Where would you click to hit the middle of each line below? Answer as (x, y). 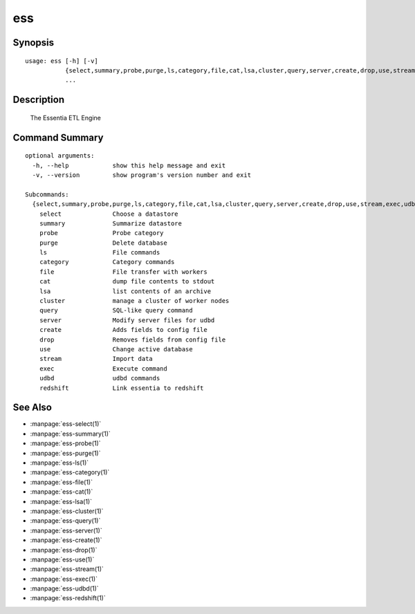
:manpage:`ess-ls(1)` (59, 463)
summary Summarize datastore (111, 223)
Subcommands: (47, 194)
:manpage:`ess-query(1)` (65, 521)
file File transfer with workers (123, 272)
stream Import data (96, 359)
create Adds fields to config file (123, 330)
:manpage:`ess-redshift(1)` (68, 598)
